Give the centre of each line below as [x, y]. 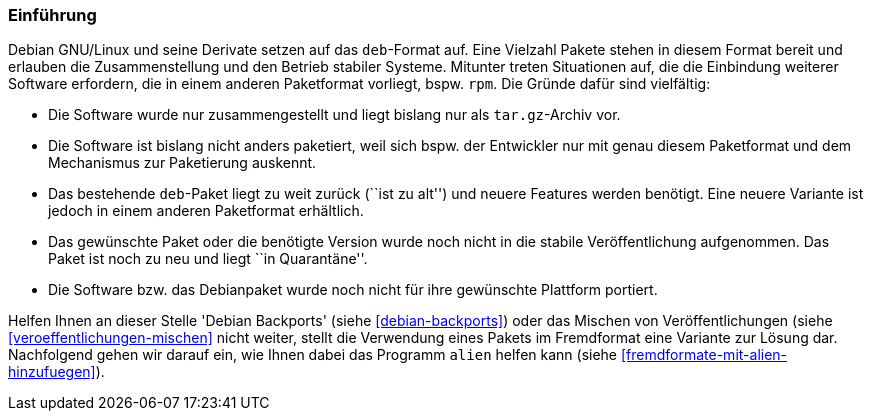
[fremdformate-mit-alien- [704, 355]
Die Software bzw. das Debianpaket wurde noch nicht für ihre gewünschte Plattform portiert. [353, 290]
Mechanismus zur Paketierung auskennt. [182, 163]
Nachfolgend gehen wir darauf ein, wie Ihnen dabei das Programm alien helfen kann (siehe [313, 355]
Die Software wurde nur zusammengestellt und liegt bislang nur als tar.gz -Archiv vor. [334, 115]
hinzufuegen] [52, 372]
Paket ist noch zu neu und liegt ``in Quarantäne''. [208, 259]
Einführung [52, 15]
